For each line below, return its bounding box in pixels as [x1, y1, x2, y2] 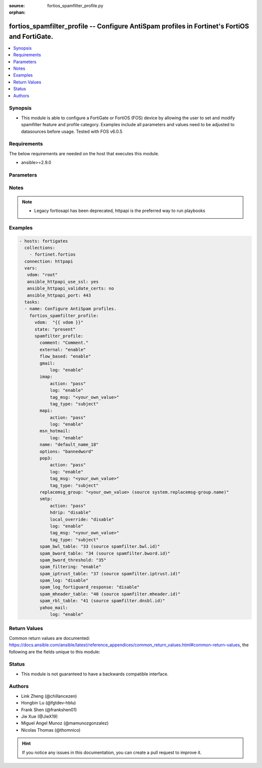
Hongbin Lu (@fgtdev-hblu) [21, 700, 76, 706]
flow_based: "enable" [39, 354, 91, 359]
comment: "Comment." [39, 340, 89, 345]
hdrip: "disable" [49, 510, 91, 515]
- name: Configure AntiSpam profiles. [24, 306, 116, 311]
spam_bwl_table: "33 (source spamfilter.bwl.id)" [39, 544, 160, 549]
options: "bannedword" [39, 449, 94, 454]
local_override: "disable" [49, 517, 114, 522]
